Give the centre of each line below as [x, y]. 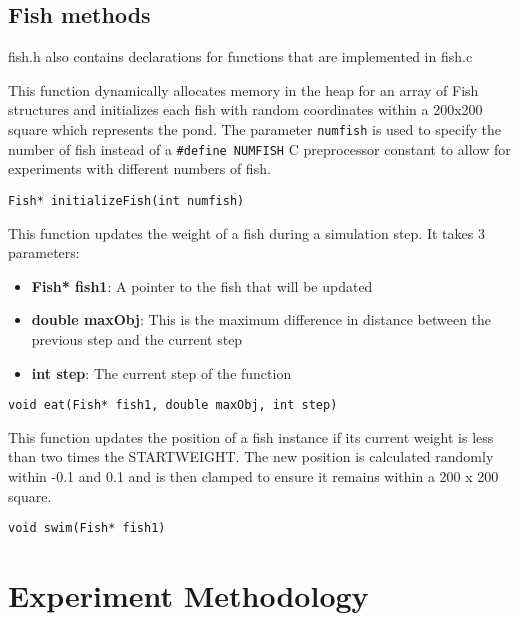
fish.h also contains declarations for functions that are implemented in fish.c [240, 56]
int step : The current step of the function [161, 372]
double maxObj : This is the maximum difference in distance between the [261, 319]
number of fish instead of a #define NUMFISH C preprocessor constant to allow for [259, 148]
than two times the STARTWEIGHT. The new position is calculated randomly [251, 456]
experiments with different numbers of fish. [139, 168]
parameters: [44, 252]
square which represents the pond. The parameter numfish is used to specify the [254, 128]
